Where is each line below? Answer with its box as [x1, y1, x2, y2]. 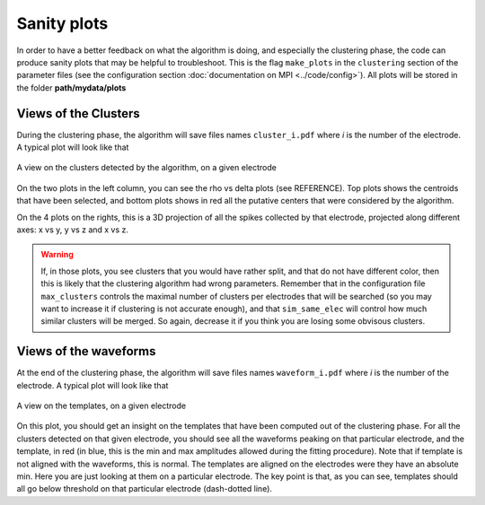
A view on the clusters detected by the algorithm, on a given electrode [16, 162, 278, 173]
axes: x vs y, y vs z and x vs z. [16, 224, 129, 235]
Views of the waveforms [16, 344, 156, 359]
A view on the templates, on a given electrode [16, 400, 187, 411]
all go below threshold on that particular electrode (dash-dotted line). [16, 483, 273, 494]
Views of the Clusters [16, 106, 141, 121]
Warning [40, 249, 74, 260]
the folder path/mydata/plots [16, 82, 127, 93]
